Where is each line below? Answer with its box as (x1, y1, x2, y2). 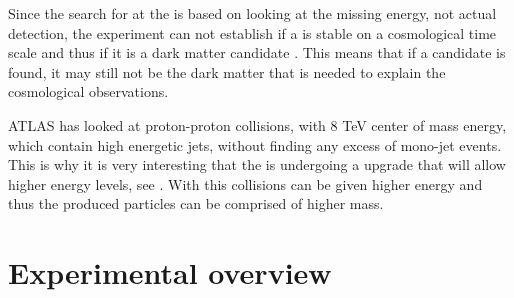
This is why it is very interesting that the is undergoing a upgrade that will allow (8, 154, 506, 175)
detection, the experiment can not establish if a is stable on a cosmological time (8, 22, 497, 43)
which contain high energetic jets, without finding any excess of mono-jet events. (8, 134, 502, 155)
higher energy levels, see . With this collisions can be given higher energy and (8, 173, 483, 194)
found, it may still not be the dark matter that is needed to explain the (8, 61, 446, 82)
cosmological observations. (8, 81, 169, 102)
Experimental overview (8, 252, 332, 293)
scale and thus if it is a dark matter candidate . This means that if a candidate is (8, 42, 506, 63)
